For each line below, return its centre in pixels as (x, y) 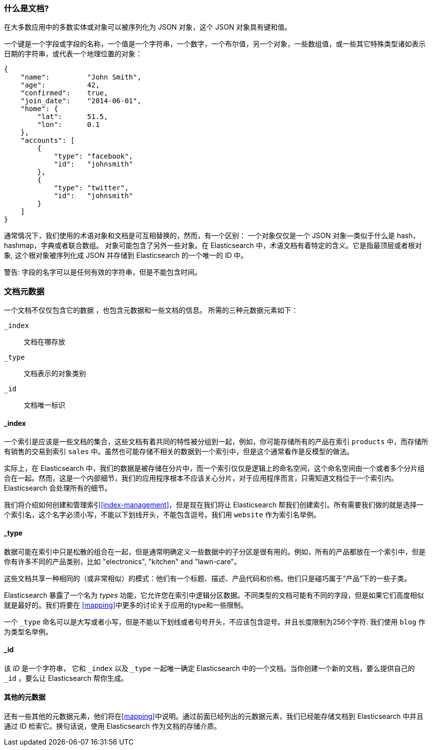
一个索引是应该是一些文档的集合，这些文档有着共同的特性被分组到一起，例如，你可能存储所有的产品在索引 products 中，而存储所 (216, 442)
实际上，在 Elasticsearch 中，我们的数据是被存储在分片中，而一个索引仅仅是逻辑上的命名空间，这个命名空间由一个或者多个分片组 (214, 468)
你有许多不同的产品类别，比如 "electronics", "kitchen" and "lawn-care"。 (122, 561)
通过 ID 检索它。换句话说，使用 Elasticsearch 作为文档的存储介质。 (113, 726)
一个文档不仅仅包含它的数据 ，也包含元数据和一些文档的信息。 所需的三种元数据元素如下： (151, 310)
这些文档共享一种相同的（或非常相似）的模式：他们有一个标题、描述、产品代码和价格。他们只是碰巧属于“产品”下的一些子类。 (208, 578)
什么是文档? (26, 8)
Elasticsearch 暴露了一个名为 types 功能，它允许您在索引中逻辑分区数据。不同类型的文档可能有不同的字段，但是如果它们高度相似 (214, 595)
